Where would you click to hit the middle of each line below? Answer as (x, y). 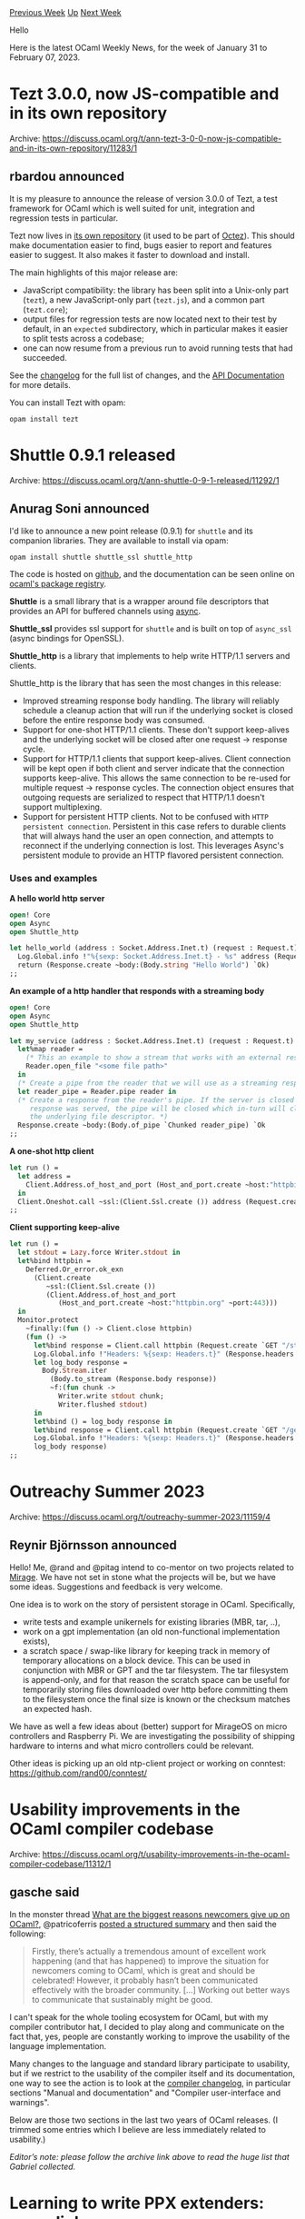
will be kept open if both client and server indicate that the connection (153, 768)
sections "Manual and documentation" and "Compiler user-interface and (145, 2093)
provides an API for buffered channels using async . (105, 611)
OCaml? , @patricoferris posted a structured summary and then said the (143, 1924)
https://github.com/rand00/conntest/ (79, 1773)
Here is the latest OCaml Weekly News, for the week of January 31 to (138, 48)
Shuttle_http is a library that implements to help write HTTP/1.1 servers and (150, 655)
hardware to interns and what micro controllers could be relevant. (132, 1746)
